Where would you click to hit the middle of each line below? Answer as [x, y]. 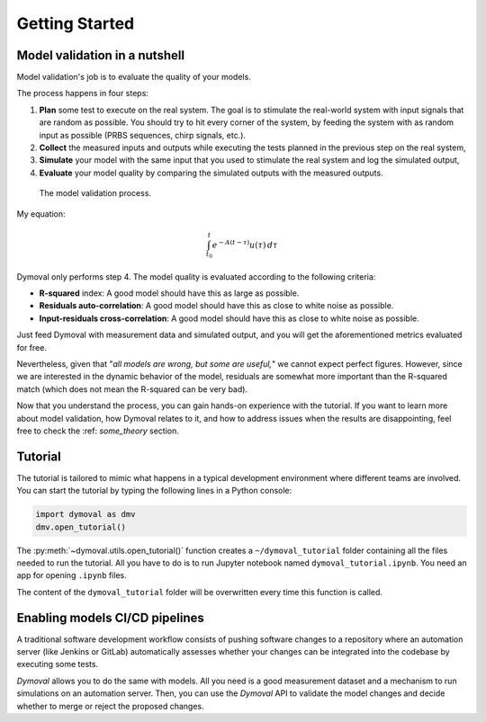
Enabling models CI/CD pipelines [110, 617]
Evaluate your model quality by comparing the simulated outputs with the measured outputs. [211, 173]
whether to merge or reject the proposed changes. [110, 706]
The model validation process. [95, 193]
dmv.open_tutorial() [81, 527]
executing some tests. [58, 664]
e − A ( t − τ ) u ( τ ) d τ [245, 244]
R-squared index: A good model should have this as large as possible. [169, 293]
